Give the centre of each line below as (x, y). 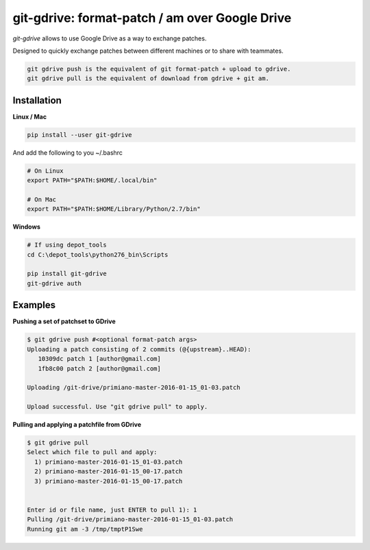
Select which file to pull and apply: (92, 452)
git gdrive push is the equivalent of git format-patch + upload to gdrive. (159, 69)
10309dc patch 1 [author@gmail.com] (99, 359)
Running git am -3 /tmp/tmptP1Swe (85, 529)
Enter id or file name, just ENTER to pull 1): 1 (112, 510)
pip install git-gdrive (67, 274)
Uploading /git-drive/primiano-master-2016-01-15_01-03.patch (134, 388)
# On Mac (42, 199)
